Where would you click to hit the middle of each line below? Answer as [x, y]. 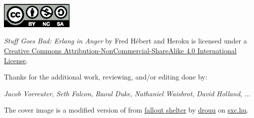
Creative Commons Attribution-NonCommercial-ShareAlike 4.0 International [120, 51]
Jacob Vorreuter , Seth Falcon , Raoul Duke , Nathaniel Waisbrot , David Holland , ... [127, 93]
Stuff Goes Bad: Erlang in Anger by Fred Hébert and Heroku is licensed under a [126, 41]
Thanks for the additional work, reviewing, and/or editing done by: [106, 77]
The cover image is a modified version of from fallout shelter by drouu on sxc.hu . [126, 110]
